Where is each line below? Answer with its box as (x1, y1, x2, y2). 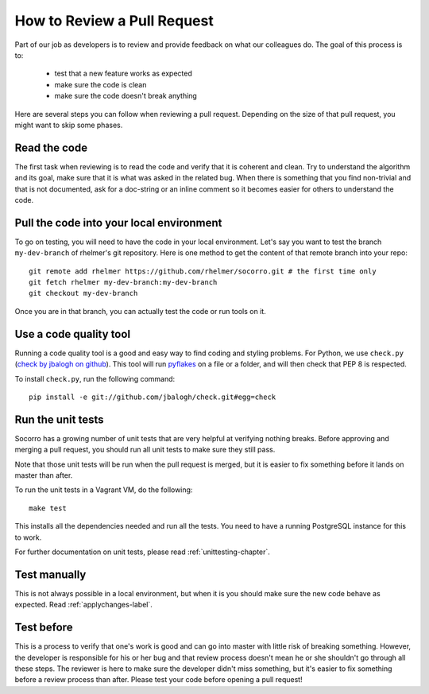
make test (29, 503, 67, 513)
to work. (14, 533, 42, 542)
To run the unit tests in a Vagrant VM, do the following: (14, 485, 193, 494)
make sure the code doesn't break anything (54, 91, 198, 101)
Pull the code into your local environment (14, 215, 222, 230)
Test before (14, 621, 73, 634)
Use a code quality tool (14, 327, 131, 341)
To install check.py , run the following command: (14, 374, 176, 383)
